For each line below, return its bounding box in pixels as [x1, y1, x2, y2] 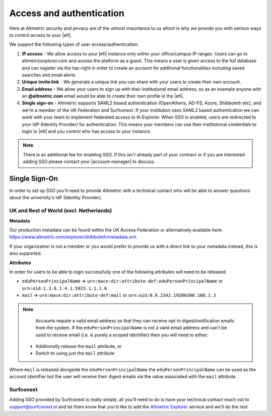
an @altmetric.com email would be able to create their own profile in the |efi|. [22, 93, 184, 99]
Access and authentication [9, 8, 124, 19]
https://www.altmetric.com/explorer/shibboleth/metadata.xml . [9, 234, 138, 240]
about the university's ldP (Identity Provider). [9, 195, 103, 201]
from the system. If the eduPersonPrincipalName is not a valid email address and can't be [35, 325, 227, 331]
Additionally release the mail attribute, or [35, 343, 122, 349]
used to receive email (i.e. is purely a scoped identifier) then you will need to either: [35, 332, 209, 338]
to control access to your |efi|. [9, 32, 72, 38]
